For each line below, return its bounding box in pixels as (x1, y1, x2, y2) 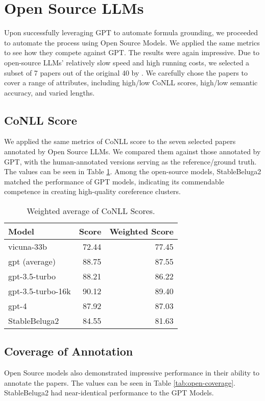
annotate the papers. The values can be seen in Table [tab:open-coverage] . (4, 377, 235, 388)
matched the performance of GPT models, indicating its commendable (4, 176, 225, 186)
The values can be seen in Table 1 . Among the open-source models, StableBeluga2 (4, 166, 261, 177)
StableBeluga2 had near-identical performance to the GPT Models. (4, 387, 214, 398)
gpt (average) (8, 255, 56, 268)
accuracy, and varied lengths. (4, 87, 95, 98)
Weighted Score (109, 225, 174, 238)
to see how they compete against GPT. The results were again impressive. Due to (4, 47, 259, 58)
